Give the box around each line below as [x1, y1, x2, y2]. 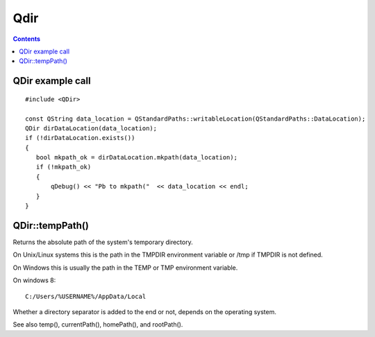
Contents [12, 35, 41, 43]
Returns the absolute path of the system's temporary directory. [12, 238, 194, 246]
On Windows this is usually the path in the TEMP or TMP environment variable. [12, 263, 238, 272]
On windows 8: [12, 276, 56, 284]
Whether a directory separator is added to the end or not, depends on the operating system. [12, 307, 277, 316]
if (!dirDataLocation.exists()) [25, 134, 135, 142]
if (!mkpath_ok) [35, 163, 92, 171]
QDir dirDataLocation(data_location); [25, 124, 158, 132]
